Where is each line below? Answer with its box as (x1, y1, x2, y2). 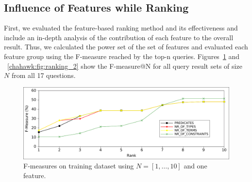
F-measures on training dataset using (23, 161, 134, 171)
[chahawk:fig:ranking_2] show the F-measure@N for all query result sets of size (7, 61, 242, 71)
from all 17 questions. (11, 70, 76, 80)
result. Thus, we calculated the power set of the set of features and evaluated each (4, 42, 248, 52)
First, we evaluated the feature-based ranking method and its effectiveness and (4, 23, 238, 33)
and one (184, 161, 207, 171)
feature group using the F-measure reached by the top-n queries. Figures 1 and (4, 51, 240, 61)
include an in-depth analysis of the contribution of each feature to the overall (4, 32, 234, 42)
